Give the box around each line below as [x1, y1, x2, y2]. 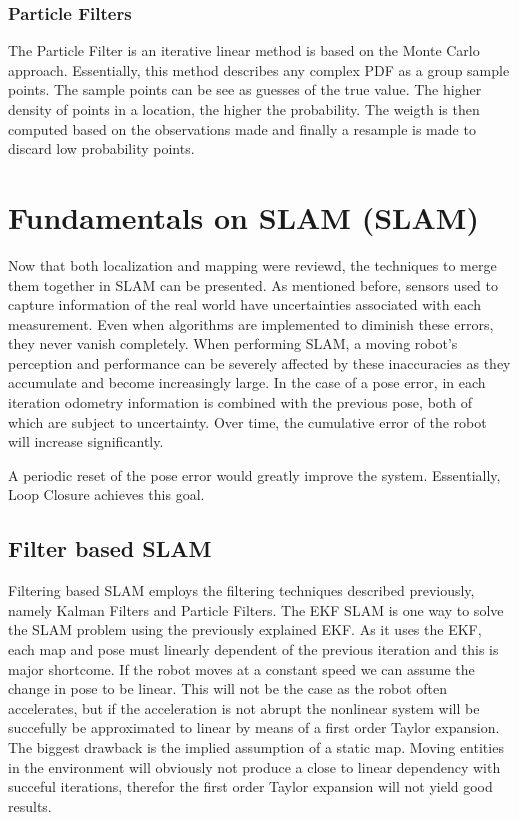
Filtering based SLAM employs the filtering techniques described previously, [8, 580, 475, 601]
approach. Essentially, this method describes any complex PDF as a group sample [8, 59, 510, 80]
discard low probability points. [8, 138, 195, 159]
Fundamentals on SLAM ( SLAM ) [8, 196, 479, 237]
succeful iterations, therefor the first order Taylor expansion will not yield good [8, 776, 493, 797]
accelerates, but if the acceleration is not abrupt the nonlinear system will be [8, 697, 480, 718]
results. [8, 795, 52, 816]
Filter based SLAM [8, 533, 212, 564]
